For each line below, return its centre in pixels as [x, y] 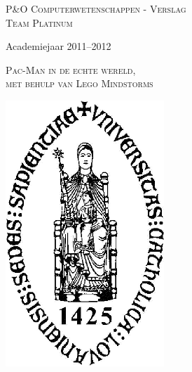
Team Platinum [39, 22]
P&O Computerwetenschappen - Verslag [96, 8]
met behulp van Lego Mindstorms [80, 83]
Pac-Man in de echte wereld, [71, 69]
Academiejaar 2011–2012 [59, 46]
